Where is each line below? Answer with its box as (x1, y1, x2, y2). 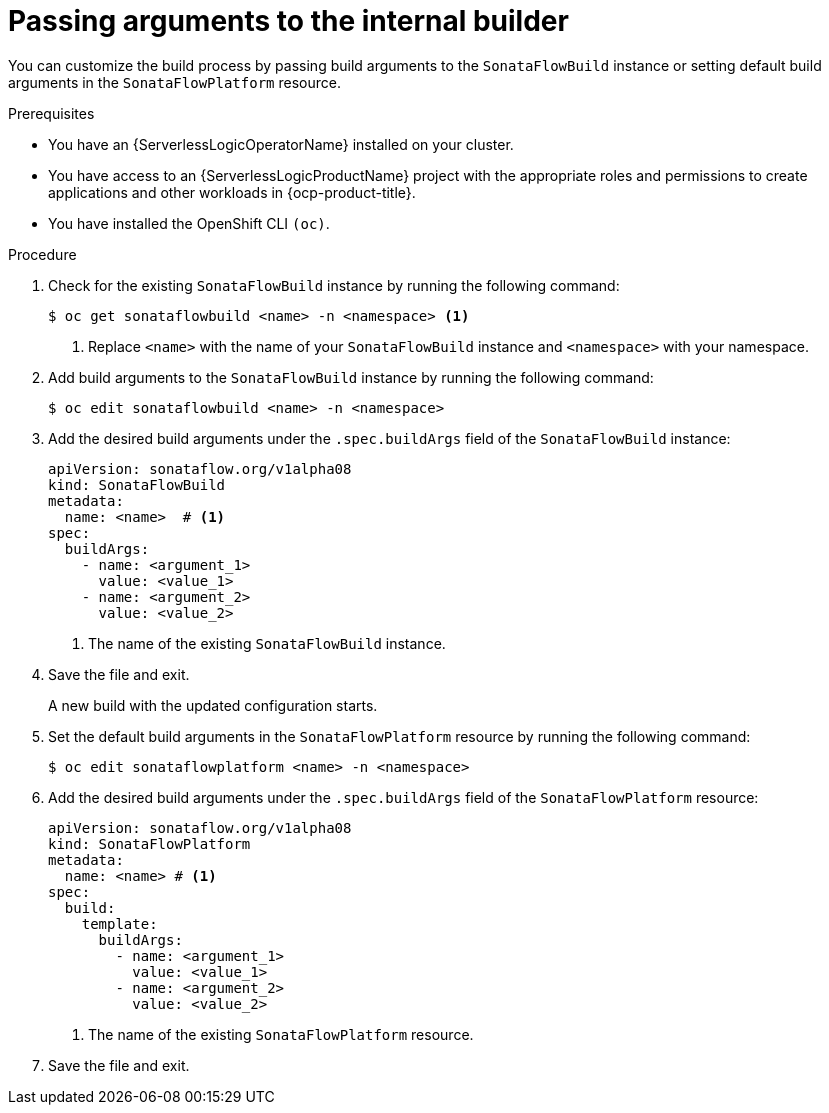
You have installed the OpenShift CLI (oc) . (48, 214, 330, 232)
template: (81, 915, 158, 932)
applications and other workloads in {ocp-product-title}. (48, 183, 416, 201)
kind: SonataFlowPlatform (48, 835, 251, 852)
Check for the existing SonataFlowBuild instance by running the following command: (48, 276, 620, 294)
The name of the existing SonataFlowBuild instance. (88, 634, 446, 652)
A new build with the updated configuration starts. (48, 696, 378, 714)
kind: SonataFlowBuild (48, 476, 226, 493)
